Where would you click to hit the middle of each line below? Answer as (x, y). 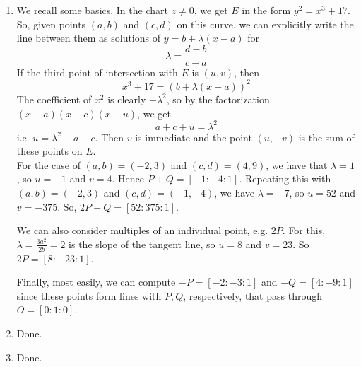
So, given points (51, 24)
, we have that (297, 164)
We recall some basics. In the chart (92, 10)
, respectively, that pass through (253, 295)
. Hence (128, 179)
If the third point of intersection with (97, 72)
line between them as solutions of (89, 38)
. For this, (304, 230)
